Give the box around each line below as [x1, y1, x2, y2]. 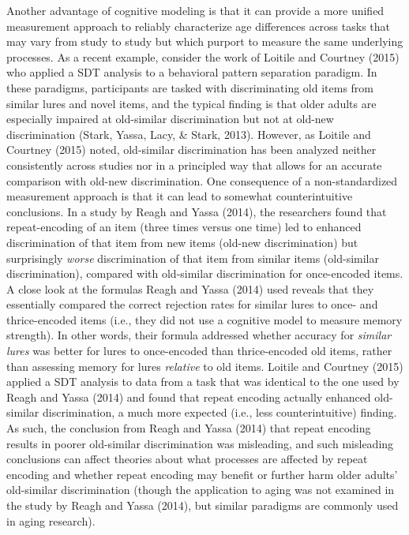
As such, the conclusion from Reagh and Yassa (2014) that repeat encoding [6, 420, 371, 436]
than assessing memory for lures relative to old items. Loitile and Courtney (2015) [6, 357, 403, 374]
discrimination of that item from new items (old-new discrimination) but [6, 234, 358, 250]
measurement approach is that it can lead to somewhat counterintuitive [6, 188, 353, 204]
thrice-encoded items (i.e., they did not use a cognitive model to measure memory [6, 311, 403, 327]
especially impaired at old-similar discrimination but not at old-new [6, 110, 334, 127]
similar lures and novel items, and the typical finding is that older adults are [6, 95, 377, 111]
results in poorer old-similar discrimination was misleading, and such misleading [6, 435, 394, 451]
